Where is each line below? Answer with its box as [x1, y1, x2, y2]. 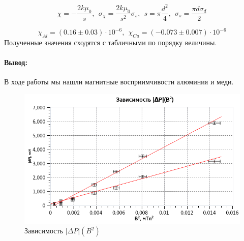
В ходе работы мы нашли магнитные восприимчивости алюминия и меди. [4, 76, 234, 87]
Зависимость [24, 225, 63, 236]
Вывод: [4, 57, 27, 68]
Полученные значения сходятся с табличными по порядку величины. [4, 37, 217, 47]
